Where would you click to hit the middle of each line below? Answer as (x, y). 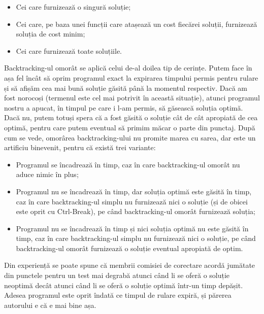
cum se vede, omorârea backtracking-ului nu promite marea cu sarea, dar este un (130, 137)
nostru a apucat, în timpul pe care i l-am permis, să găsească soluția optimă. (124, 107)
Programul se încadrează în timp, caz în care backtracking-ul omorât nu (128, 164)
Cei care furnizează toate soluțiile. (69, 50)
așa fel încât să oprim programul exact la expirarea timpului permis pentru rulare (131, 77)
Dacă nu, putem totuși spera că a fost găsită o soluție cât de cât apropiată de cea (131, 117)
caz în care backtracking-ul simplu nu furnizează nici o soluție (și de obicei (132, 201)
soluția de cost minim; (51, 34)
